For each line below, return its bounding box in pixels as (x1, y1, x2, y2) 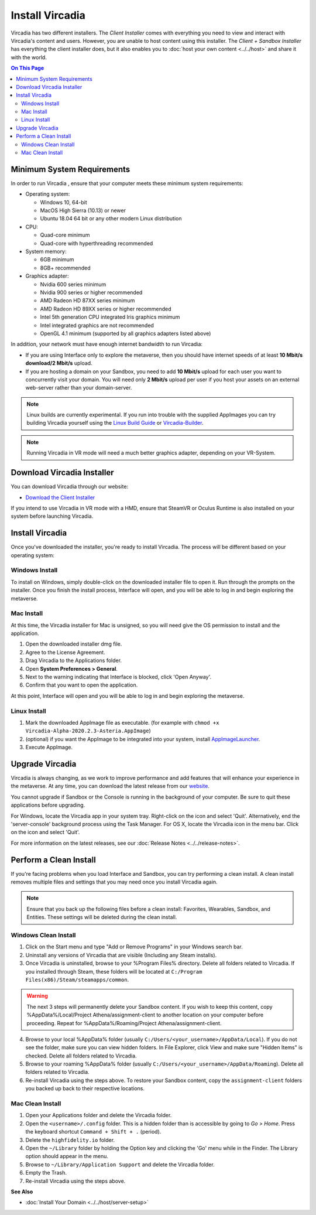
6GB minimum (40, 256, 74, 263)
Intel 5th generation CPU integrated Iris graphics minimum (40, 313, 180, 320)
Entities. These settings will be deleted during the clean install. (26, 914, 177, 921)
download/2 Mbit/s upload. (25, 360, 93, 367)
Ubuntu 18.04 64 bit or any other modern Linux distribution (40, 215, 182, 222)
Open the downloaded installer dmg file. (25, 640, 122, 647)
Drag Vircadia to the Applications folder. (25, 657, 122, 664)
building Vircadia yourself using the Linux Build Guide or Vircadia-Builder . (26, 419, 204, 426)
